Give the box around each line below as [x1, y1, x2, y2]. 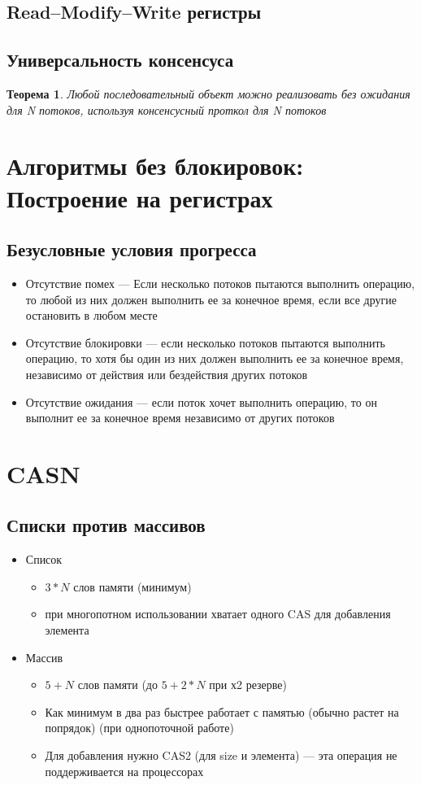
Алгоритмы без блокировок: [7, 149, 304, 182]
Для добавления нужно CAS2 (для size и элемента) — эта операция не [45, 747, 397, 764]
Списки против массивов [7, 512, 206, 538]
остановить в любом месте [25, 307, 158, 324]
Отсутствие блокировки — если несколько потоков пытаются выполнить [25, 334, 386, 351]
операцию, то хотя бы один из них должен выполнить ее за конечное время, [25, 350, 404, 367]
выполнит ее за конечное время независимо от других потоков [25, 409, 335, 426]
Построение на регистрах [7, 181, 273, 214]
